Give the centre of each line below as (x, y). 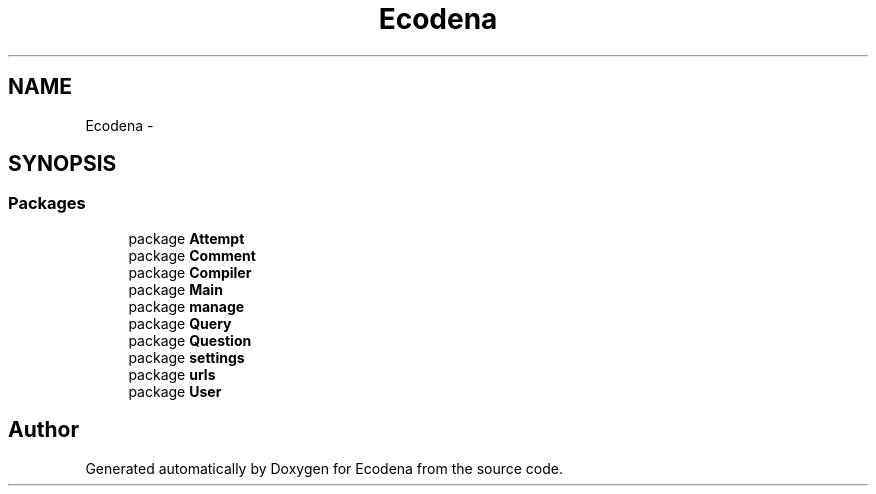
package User (175, 391)
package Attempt (186, 238)
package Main (175, 289)
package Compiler (190, 272)
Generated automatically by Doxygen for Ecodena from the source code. (324, 468)
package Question (190, 340)
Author (43, 430)
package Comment (192, 255)
